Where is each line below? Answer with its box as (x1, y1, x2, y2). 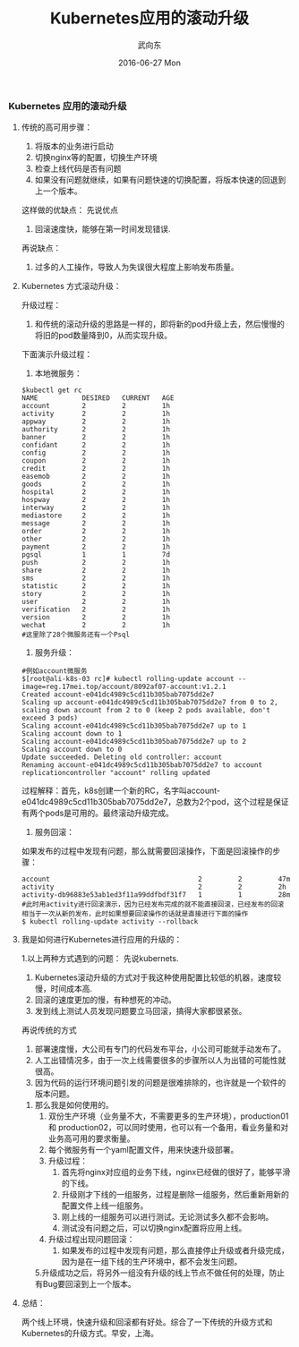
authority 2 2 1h (21, 425, 171, 434)
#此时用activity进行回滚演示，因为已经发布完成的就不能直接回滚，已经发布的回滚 (21, 900, 285, 909)
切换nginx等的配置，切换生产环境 (34, 152, 158, 163)
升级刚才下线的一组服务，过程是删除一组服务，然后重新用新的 (61, 1189, 290, 1200)
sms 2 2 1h (21, 574, 171, 583)
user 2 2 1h (21, 597, 171, 607)
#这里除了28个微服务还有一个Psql (21, 630, 131, 640)
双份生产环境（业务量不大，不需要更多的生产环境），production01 (47, 1111, 289, 1121)
